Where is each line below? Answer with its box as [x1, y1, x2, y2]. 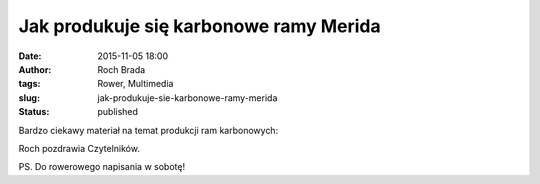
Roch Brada [97, 63, 146, 75]
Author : [18, 63, 52, 75]
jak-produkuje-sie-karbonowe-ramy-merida [97, 91, 278, 104]
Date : [18, 50, 42, 62]
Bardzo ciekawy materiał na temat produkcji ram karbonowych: [18, 124, 279, 136]
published [97, 106, 139, 118]
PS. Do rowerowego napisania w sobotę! [18, 161, 185, 173]
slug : [18, 91, 40, 104]
